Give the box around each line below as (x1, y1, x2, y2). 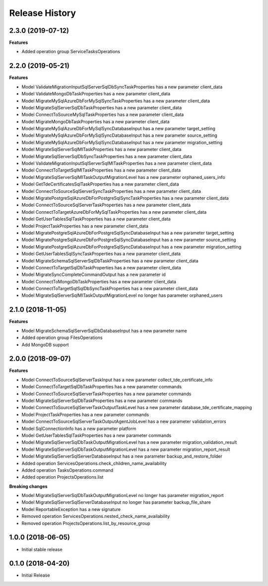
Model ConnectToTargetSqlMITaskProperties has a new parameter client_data (21, 167, 181, 173)
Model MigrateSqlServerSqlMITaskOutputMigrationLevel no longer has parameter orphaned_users (21, 292, 223, 298)
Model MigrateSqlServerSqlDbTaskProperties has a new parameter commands (21, 398, 183, 404)
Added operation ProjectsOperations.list (21, 474, 104, 480)
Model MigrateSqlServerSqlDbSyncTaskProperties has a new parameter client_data (21, 153, 192, 159)
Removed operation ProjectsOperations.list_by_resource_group (21, 520, 151, 526)
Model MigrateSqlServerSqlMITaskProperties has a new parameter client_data (21, 147, 182, 153)
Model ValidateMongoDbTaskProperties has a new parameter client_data (21, 91, 171, 97)
